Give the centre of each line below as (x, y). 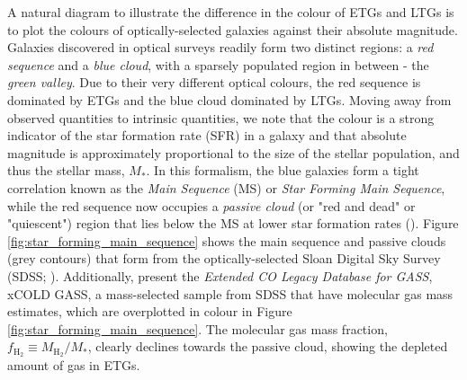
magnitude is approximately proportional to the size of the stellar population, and (233, 152)
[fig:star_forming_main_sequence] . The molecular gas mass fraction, (198, 328)
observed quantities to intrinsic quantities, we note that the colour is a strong (221, 117)
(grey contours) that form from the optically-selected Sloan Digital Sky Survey (224, 258)
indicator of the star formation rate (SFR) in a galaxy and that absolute (207, 135)
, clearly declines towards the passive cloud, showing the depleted (268, 346)
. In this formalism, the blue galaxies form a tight (283, 170)
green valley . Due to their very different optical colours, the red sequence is (214, 82)
